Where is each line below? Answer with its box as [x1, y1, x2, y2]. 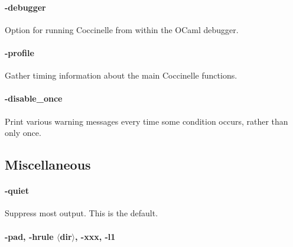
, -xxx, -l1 [74, 230, 116, 242]
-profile [5, 46, 34, 58]
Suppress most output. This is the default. [5, 207, 158, 219]
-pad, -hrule [5, 230, 54, 242]
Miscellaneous [5, 155, 91, 174]
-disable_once [5, 92, 63, 105]
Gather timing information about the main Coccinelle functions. [5, 69, 237, 82]
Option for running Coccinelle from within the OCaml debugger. [5, 23, 239, 35]
